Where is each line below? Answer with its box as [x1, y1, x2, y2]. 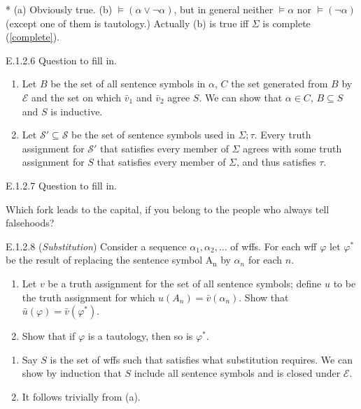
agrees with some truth [243, 141, 342, 155]
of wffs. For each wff [230, 238, 317, 253]
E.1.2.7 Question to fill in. [6, 178, 117, 192]
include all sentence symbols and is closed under [134, 366, 341, 380]
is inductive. [50, 103, 103, 118]
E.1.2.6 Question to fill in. [6, 52, 117, 67]
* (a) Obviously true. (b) [6, 2, 113, 16]
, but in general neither [174, 2, 274, 16]
